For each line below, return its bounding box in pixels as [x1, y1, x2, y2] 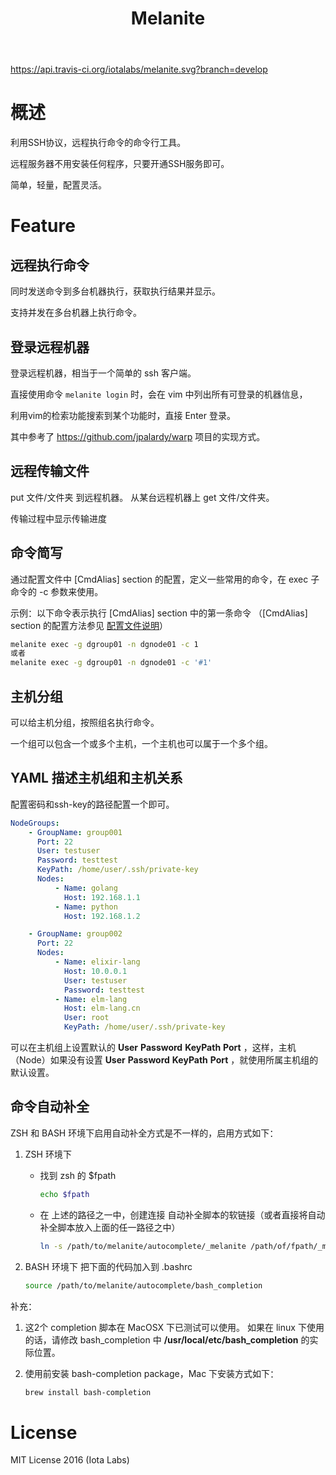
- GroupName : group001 [28, 827, 123, 837]
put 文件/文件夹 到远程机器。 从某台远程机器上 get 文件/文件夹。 [10, 491, 275, 503]
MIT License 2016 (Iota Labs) [10, 1454, 130, 1466]
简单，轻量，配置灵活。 [10, 179, 107, 191]
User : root [63, 1013, 110, 1023]
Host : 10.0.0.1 [63, 966, 128, 976]
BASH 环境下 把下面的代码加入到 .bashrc [24, 1260, 193, 1272]
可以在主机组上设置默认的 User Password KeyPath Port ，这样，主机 [10, 1042, 297, 1054]
